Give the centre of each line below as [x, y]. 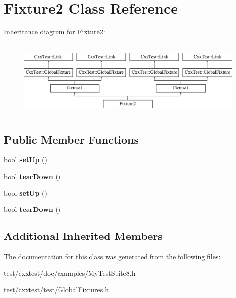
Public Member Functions [71, 139]
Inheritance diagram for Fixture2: [55, 32]
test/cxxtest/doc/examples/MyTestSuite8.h [70, 273]
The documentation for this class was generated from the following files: [112, 256]
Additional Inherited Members [83, 236]
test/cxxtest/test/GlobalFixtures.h [56, 289]
